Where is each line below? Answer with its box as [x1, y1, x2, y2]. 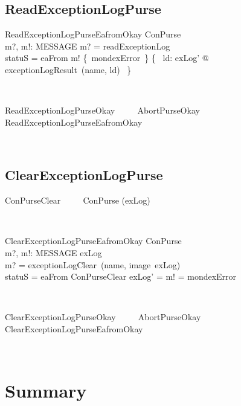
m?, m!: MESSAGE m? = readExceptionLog [5, 39, 170, 52]
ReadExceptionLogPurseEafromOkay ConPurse [5, 28, 181, 40]
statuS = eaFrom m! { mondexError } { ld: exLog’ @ [5, 51, 209, 64]
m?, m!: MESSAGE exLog [5, 246, 102, 259]
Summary [5, 378, 87, 403]
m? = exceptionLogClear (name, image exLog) [5, 258, 181, 271]
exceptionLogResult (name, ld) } [5, 63, 132, 76]
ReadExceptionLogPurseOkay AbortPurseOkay [5, 104, 200, 117]
